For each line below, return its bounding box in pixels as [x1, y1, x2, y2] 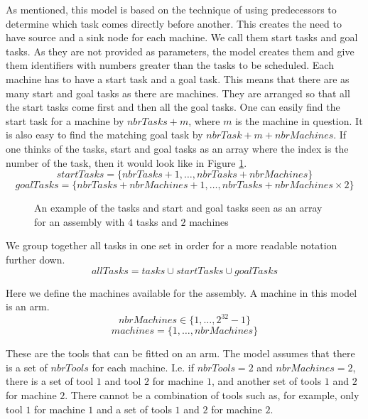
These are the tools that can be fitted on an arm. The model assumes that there [6, 346, 355, 361]
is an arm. [6, 299, 50, 314]
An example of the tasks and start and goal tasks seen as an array [34, 200, 323, 215]
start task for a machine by [6, 113, 124, 128]
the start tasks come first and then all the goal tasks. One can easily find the [6, 99, 340, 114]
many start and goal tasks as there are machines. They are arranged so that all [6, 85, 350, 100]
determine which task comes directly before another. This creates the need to [6, 16, 342, 31]
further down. [6, 251, 65, 266]
